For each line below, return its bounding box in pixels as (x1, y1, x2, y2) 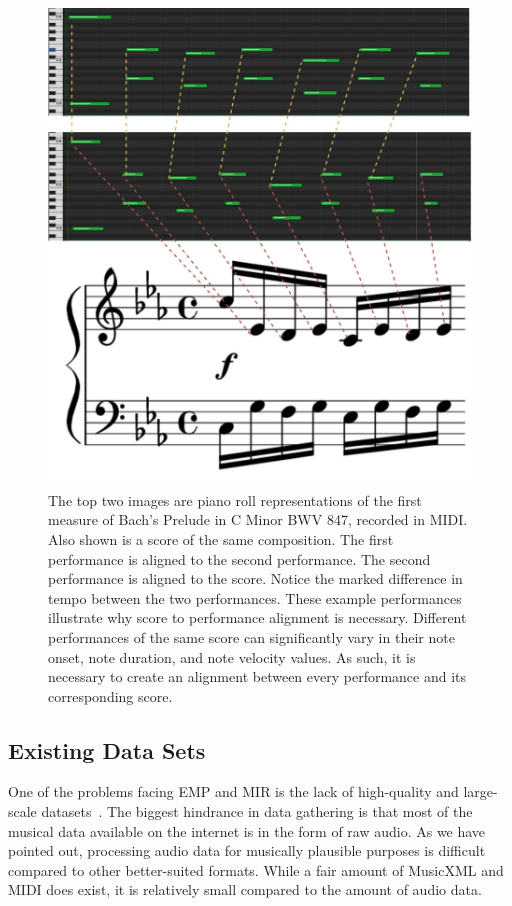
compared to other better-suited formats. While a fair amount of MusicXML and (8, 859, 504, 880)
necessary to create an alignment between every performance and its (48, 666, 467, 687)
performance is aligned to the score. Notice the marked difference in (48, 568, 463, 589)
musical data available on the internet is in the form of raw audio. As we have (8, 820, 486, 841)
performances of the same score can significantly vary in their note (48, 626, 455, 647)
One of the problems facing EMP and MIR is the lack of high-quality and (8, 781, 459, 802)
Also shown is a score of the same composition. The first (48, 528, 394, 549)
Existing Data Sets (8, 734, 206, 765)
